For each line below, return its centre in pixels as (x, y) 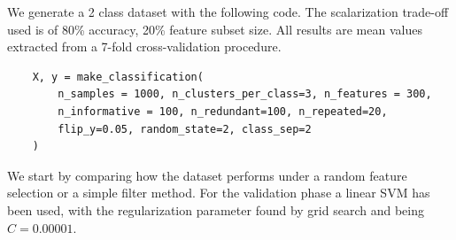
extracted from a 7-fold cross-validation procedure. (144, 46)
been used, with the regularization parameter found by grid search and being (216, 209)
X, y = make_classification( (118, 77)
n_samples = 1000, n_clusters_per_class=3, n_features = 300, (245, 94)
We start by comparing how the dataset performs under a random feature (207, 175)
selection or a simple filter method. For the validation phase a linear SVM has (219, 193)
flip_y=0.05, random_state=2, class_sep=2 (185, 129)
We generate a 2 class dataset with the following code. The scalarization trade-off (228, 12)
